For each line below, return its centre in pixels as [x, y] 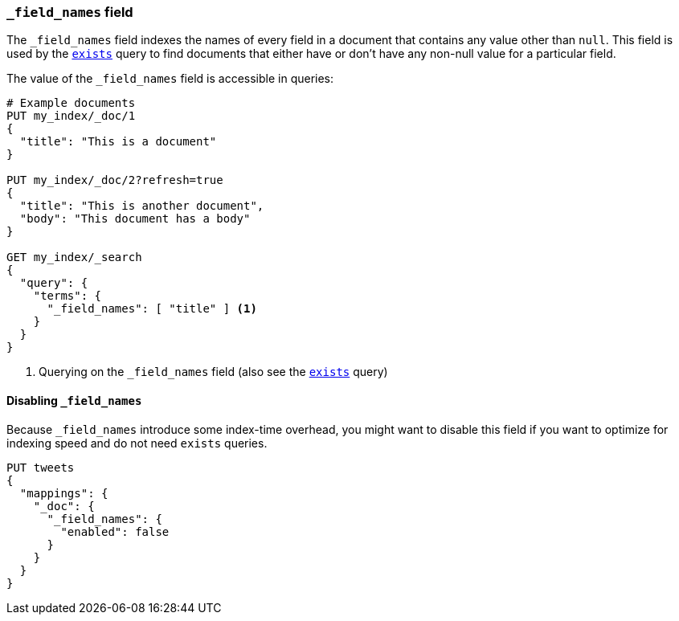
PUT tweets [41, 467]
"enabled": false [115, 531]
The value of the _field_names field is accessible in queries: [170, 79]
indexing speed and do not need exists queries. [137, 443]
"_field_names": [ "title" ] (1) [152, 309]
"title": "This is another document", [142, 206]
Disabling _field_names [74, 400]
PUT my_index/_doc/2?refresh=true [115, 180]
